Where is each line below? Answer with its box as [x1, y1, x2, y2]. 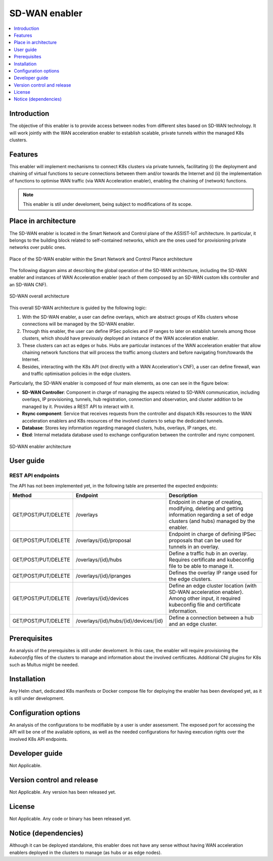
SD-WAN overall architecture [9, 293, 69, 299]
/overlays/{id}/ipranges [76, 573, 131, 580]
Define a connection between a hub [168, 614, 254, 621]
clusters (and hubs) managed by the [168, 517, 255, 525]
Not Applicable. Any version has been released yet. [9, 789, 116, 795]
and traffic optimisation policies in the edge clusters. [22, 370, 131, 377]
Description [168, 492, 198, 499]
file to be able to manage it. [168, 563, 234, 570]
